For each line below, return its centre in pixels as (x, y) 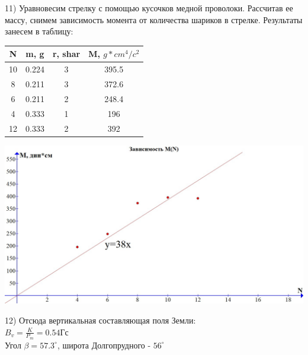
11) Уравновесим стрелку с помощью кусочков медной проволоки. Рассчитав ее (149, 8)
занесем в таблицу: (39, 31)
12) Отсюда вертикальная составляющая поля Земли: (100, 320)
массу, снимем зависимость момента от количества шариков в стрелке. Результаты (154, 19)
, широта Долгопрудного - (104, 345)
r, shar (66, 54)
